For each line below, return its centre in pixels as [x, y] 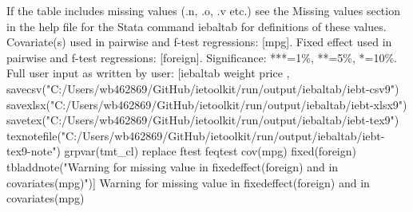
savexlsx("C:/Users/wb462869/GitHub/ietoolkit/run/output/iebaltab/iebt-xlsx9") [207, 104]
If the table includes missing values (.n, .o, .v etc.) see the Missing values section [203, 10]
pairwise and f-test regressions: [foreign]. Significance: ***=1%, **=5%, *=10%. [202, 57]
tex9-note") [34, 151]
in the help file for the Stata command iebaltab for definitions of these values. [197, 26]
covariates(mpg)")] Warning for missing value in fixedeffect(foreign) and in [188, 182]
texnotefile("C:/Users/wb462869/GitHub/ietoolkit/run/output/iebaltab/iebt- [196, 135]
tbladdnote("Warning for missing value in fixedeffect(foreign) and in [173, 166]
